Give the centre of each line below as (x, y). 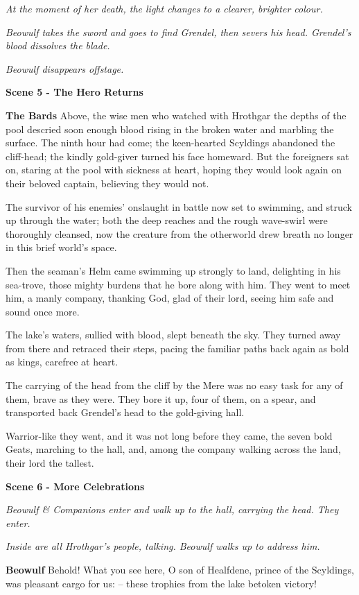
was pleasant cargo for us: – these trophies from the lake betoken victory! (161, 583)
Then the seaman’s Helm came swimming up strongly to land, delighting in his (173, 270)
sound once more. (43, 311)
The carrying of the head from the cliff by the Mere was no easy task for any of (174, 385)
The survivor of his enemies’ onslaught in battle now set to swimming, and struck (179, 206)
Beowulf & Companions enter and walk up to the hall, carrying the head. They (172, 509)
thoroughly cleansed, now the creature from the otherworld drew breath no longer (179, 233)
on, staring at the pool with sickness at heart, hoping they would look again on (174, 170)
